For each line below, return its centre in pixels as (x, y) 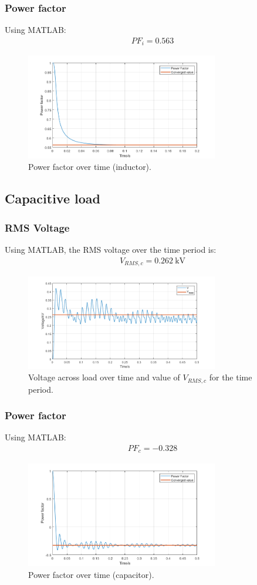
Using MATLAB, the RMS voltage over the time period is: (111, 249)
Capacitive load (53, 198)
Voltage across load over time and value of (104, 377)
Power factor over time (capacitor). (91, 574)
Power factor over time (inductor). (90, 167)
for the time (231, 377)
